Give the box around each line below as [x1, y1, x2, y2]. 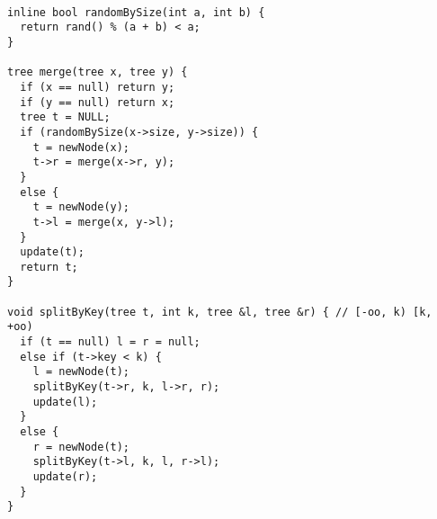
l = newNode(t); [32, 365, 130, 379]
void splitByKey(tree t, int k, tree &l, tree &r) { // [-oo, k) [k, [7, 305, 433, 318]
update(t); [20, 246, 85, 259]
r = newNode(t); [32, 440, 130, 453]
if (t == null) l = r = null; [20, 336, 201, 349]
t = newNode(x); [32, 140, 130, 154]
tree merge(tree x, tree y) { [7, 66, 188, 79]
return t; [20, 260, 78, 273]
